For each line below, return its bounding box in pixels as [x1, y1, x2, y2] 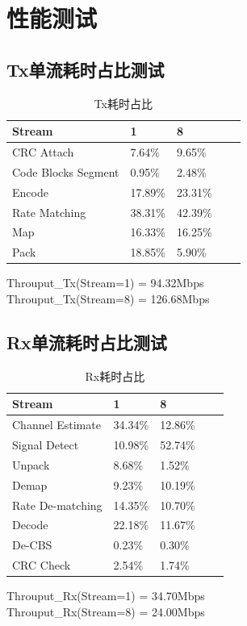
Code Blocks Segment [12, 163, 119, 180]
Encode [12, 183, 48, 200]
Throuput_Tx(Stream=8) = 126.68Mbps [6, 290, 210, 307]
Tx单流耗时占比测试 [6, 56, 165, 81]
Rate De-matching [12, 496, 103, 513]
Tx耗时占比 [94, 94, 153, 111]
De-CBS [12, 536, 52, 553]
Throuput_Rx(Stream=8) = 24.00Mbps [6, 603, 205, 620]
